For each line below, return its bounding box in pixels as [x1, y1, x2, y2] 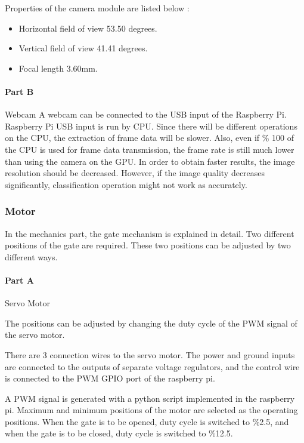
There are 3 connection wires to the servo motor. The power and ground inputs [5, 348, 295, 361]
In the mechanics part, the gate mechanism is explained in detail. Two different [5, 227, 294, 239]
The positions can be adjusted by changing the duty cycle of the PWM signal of [5, 316, 297, 329]
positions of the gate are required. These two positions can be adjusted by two [5, 239, 291, 251]
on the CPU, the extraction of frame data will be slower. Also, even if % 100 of [5, 131, 294, 144]
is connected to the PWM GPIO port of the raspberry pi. [5, 372, 215, 384]
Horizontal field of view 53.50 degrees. [18, 21, 157, 34]
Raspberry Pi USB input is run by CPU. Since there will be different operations [5, 119, 297, 132]
